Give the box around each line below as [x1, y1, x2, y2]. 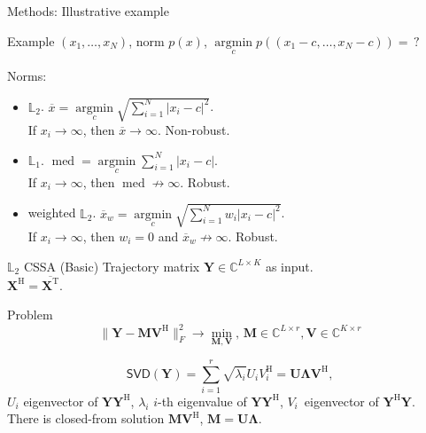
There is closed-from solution [7, 409, 165, 428]
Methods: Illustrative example [7, 2, 169, 20]
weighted [27, 203, 76, 222]
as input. [265, 256, 314, 275]
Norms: [7, 66, 47, 84]
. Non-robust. [157, 120, 230, 138]
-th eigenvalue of [158, 391, 247, 410]
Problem [7, 305, 53, 324]
